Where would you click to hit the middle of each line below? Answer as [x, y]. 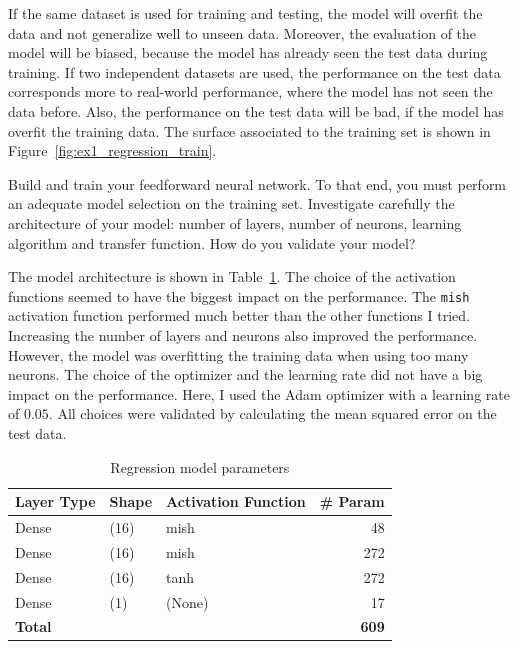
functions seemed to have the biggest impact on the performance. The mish [239, 295]
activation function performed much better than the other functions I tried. [239, 315]
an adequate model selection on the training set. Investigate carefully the [231, 203]
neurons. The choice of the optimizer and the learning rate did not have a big [245, 374]
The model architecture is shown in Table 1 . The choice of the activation [232, 276]
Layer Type [55, 501]
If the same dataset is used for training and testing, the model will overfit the [245, 13]
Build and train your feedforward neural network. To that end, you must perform [257, 183]
